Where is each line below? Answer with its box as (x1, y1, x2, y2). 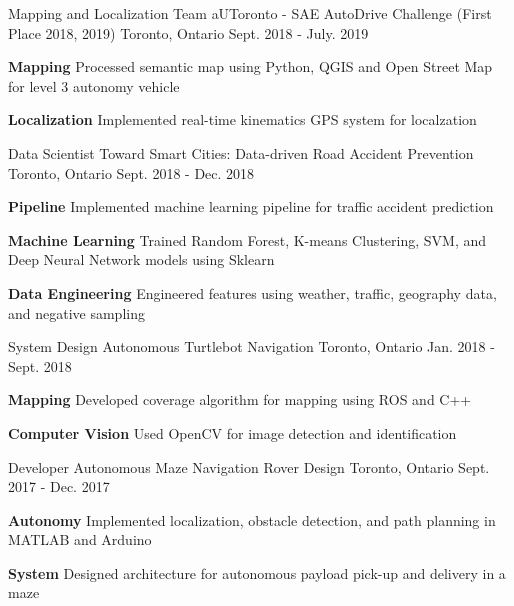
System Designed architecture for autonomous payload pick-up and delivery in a (8, 562, 506, 583)
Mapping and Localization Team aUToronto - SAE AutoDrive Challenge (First (8, 3, 492, 23)
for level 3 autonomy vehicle (8, 75, 180, 96)
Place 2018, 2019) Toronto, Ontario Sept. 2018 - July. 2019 (8, 22, 369, 43)
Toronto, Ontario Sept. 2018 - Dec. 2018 (8, 162, 255, 183)
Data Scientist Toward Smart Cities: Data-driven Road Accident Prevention (8, 142, 474, 163)
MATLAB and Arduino (8, 529, 152, 550)
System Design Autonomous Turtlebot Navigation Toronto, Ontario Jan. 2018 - (8, 336, 495, 357)
